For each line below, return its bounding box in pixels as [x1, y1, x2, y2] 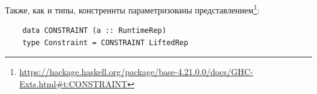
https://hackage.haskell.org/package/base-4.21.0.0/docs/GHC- [19, 65, 254, 78]
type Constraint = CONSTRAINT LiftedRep [22, 38, 188, 47]
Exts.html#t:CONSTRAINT [19, 78, 127, 90]
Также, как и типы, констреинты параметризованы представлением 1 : [5, 2, 260, 16]
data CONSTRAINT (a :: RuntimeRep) [22, 26, 166, 35]
